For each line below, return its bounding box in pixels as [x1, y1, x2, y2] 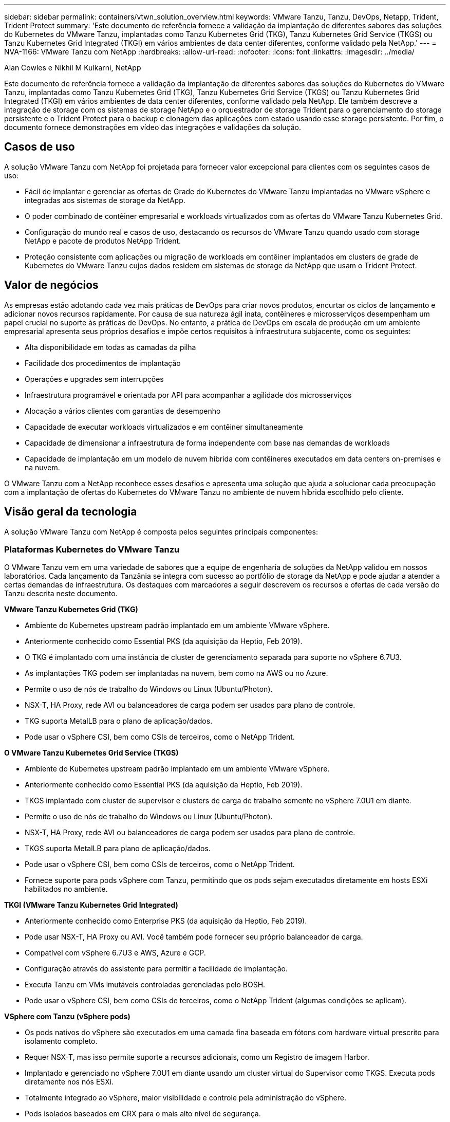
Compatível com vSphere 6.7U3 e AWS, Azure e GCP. [25, 948, 206, 958]
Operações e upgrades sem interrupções [25, 374, 164, 383]
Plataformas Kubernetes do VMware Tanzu [4, 544, 180, 555]
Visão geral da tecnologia [4, 505, 137, 519]
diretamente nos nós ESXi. [25, 1077, 114, 1087]
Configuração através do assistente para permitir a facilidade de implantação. [25, 964, 288, 973]
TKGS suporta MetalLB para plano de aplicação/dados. [25, 844, 211, 853]
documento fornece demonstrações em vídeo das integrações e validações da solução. [4, 123, 301, 132]
